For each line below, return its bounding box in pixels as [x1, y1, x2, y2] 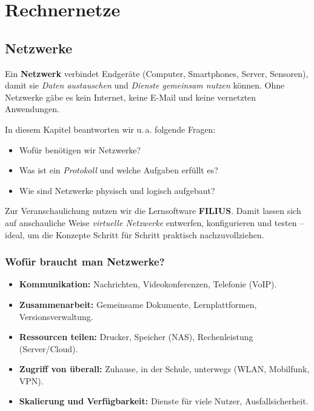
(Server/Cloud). [19, 342, 78, 355]
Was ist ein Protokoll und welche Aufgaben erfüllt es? [19, 164, 218, 176]
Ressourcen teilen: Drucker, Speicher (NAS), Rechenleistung [19, 330, 253, 343]
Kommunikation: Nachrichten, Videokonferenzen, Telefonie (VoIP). [19, 278, 277, 290]
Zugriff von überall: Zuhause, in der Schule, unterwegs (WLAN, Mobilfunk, [19, 363, 310, 375]
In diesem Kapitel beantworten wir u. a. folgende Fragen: [5, 122, 216, 135]
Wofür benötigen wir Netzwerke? [19, 143, 141, 156]
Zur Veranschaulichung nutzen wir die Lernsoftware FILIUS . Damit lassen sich [5, 204, 301, 217]
